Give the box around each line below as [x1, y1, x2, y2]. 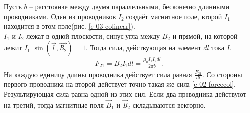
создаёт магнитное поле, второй [126, 11, 222, 21]
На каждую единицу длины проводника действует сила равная [4, 69, 192, 79]
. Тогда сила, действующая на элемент [86, 42, 201, 53]
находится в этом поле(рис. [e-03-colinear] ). [4, 21, 135, 31]
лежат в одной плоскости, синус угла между [26, 30, 160, 41]
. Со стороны [202, 69, 242, 79]
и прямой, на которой [172, 30, 238, 41]
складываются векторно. [132, 99, 206, 110]
